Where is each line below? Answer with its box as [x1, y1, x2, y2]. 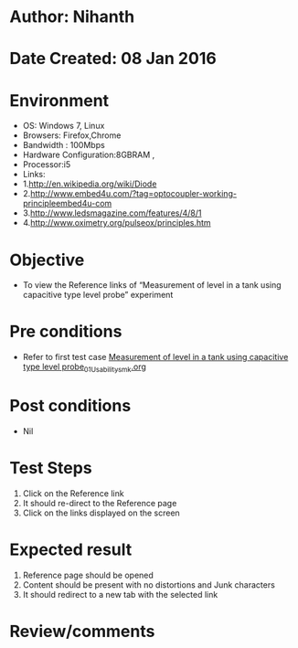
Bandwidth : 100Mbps [22, 140, 105, 151]
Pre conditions [9, 322, 122, 342]
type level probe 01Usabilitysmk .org [22, 361, 146, 374]
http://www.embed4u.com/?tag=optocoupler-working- [30, 188, 238, 199]
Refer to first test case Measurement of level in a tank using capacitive [22, 352, 289, 363]
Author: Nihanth [9, 6, 135, 27]
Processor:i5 [22, 159, 71, 170]
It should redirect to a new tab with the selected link [22, 589, 218, 600]
